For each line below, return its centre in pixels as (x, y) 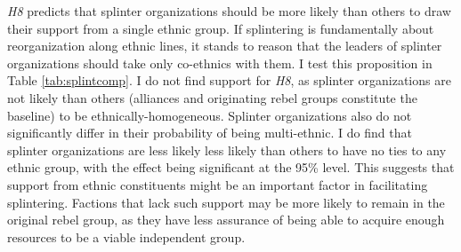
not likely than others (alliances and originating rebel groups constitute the (212, 97)
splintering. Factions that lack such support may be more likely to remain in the (226, 202)
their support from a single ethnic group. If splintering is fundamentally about (221, 28)
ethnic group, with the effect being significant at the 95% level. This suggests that (231, 167)
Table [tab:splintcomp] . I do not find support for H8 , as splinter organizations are (229, 80)
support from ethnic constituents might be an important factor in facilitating (218, 184)
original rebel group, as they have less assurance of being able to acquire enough (226, 220)
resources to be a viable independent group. (126, 236)
